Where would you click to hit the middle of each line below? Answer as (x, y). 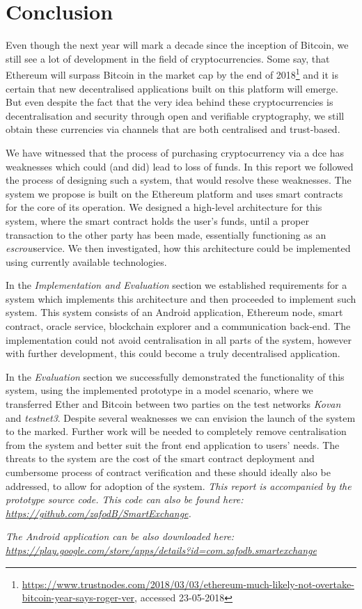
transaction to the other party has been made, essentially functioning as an (166, 234)
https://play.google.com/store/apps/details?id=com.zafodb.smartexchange (161, 549)
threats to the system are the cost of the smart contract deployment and (160, 458)
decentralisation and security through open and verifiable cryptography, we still (175, 115)
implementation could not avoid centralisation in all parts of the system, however (179, 339)
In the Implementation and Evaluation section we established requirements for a (176, 285)
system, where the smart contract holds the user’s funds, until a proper (157, 220)
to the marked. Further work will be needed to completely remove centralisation (176, 431)
